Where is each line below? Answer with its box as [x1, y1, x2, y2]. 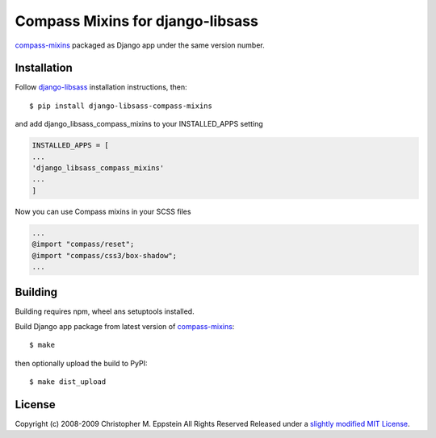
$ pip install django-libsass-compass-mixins [29, 101, 213, 111]
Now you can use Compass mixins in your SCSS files [15, 206, 191, 216]
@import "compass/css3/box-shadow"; [31, 251, 178, 260]
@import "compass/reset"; [31, 240, 135, 249]
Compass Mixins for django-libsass [15, 12, 258, 30]
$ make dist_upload [29, 377, 107, 386]
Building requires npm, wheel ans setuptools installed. [15, 307, 195, 316]
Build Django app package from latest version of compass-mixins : [15, 321, 235, 331]
